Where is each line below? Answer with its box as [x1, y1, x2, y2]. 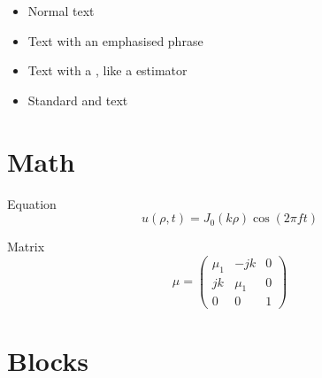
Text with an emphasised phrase [27, 31, 203, 50]
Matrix [7, 237, 45, 256]
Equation [7, 194, 57, 212]
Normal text [27, 2, 95, 19]
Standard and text [27, 90, 128, 109]
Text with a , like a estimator [27, 61, 188, 80]
